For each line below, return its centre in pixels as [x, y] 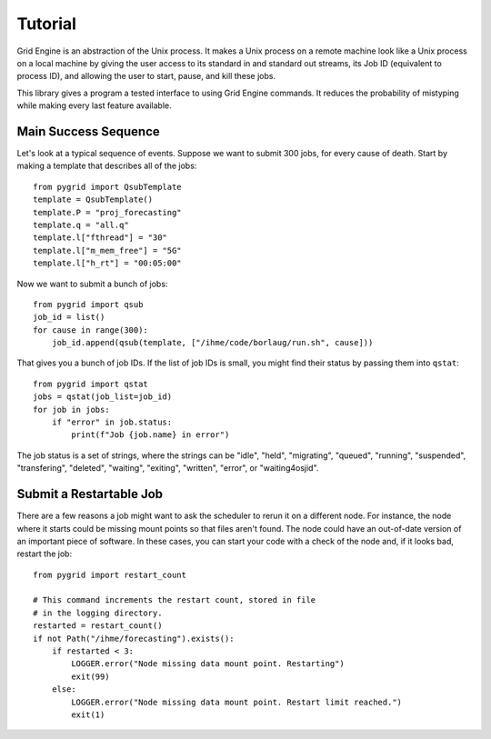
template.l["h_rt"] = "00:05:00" [107, 263]
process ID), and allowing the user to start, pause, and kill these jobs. [146, 76]
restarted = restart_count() [98, 626]
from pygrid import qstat [91, 384]
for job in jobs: [71, 409]
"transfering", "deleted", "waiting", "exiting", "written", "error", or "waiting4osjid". [168, 468]
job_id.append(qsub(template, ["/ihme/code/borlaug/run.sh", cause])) [212, 343]
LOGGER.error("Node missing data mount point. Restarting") [208, 664]
